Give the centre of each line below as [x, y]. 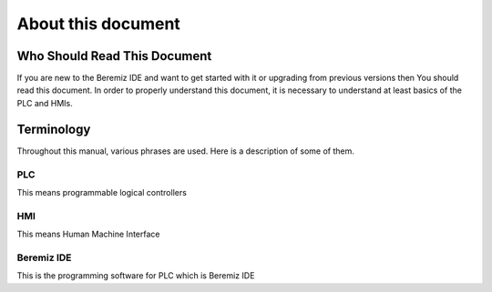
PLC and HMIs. [45, 103]
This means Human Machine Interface [88, 234]
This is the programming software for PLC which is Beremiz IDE [136, 276]
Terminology [54, 129]
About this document [99, 24]
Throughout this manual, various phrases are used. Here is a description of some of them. [186, 151]
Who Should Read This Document [114, 56]
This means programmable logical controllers [102, 192]
